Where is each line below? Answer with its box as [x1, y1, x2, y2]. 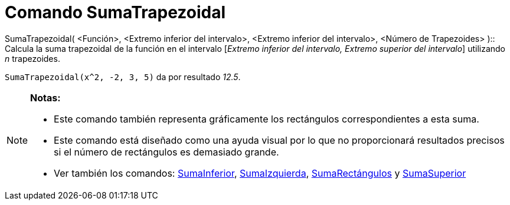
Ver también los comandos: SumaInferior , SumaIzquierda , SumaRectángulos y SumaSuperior [54, 167, 466, 179]
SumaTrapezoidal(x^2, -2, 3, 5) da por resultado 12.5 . [5, 71, 241, 82]
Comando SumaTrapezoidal [5, 2, 226, 22]
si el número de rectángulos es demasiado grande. [54, 146, 279, 158]
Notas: [30, 91, 61, 104]
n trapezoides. [5, 53, 60, 64]
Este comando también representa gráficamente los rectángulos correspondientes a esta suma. [54, 113, 479, 125]
